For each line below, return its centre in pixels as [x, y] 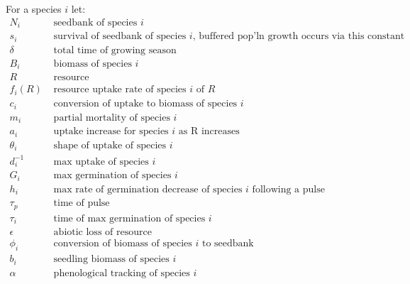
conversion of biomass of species [123, 244]
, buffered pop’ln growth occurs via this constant [299, 37]
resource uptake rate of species [120, 90]
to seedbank [228, 244]
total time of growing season [115, 50]
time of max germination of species [129, 218]
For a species [34, 9]
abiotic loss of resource [102, 233]
